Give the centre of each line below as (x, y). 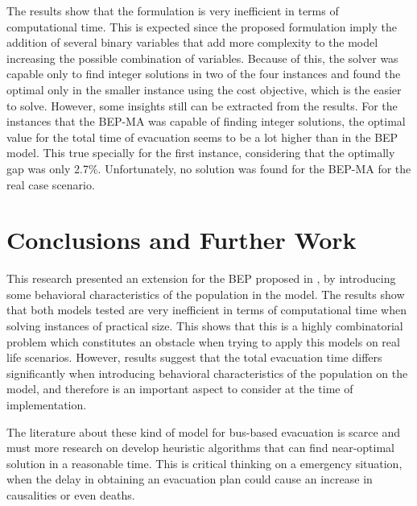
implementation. (47, 404)
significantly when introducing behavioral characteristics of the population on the (207, 373)
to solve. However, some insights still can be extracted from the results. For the (202, 105)
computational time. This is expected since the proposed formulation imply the (202, 26)
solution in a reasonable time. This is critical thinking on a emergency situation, (204, 463)
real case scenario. (51, 184)
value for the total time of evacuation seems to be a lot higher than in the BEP (202, 137)
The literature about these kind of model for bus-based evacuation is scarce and (203, 431)
